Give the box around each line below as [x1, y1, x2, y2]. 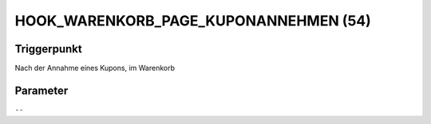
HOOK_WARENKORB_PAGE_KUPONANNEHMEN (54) [14, 12, 371, 29]
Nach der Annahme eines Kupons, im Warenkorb [14, 64, 176, 73]
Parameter [14, 83, 69, 97]
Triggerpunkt [14, 42, 83, 56]
